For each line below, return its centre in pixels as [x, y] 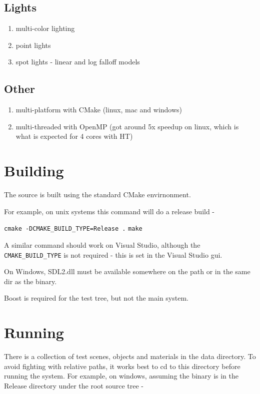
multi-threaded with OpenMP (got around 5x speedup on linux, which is [127, 126]
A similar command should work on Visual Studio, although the [102, 244]
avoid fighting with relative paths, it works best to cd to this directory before [122, 366]
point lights [33, 45]
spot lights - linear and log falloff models [78, 62]
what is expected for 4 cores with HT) [74, 136]
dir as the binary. [30, 281]
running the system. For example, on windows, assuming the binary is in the [121, 376]
